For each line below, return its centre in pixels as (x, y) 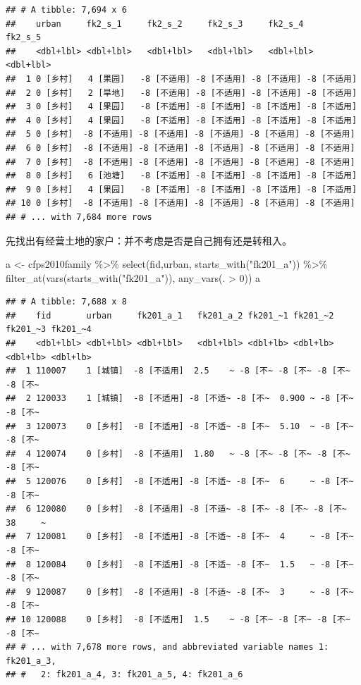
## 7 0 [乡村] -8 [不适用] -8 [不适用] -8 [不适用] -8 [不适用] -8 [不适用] (180, 162)
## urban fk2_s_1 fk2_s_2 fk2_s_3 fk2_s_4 (155, 24)
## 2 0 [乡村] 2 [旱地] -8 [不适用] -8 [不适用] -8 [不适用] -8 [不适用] (182, 93)
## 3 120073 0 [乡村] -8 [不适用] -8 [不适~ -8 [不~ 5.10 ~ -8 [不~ (180, 426)
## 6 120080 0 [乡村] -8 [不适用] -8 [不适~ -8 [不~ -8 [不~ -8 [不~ (177, 509)
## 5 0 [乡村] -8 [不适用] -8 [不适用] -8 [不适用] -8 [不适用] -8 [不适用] (180, 134)
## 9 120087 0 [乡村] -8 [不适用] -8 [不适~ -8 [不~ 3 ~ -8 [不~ (180, 592)
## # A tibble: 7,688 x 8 (66, 302)
